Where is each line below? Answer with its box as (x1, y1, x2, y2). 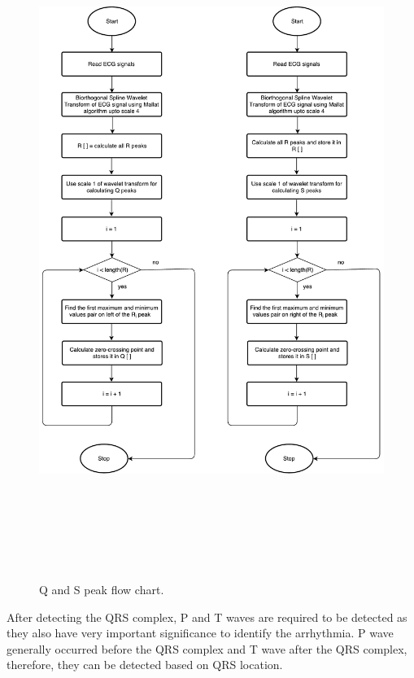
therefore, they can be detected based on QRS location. (7, 656, 283, 673)
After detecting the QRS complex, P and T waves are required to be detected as (7, 608, 407, 625)
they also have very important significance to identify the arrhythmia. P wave (7, 624, 394, 641)
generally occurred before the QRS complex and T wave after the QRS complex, (7, 640, 407, 657)
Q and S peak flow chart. (39, 581, 164, 598)
